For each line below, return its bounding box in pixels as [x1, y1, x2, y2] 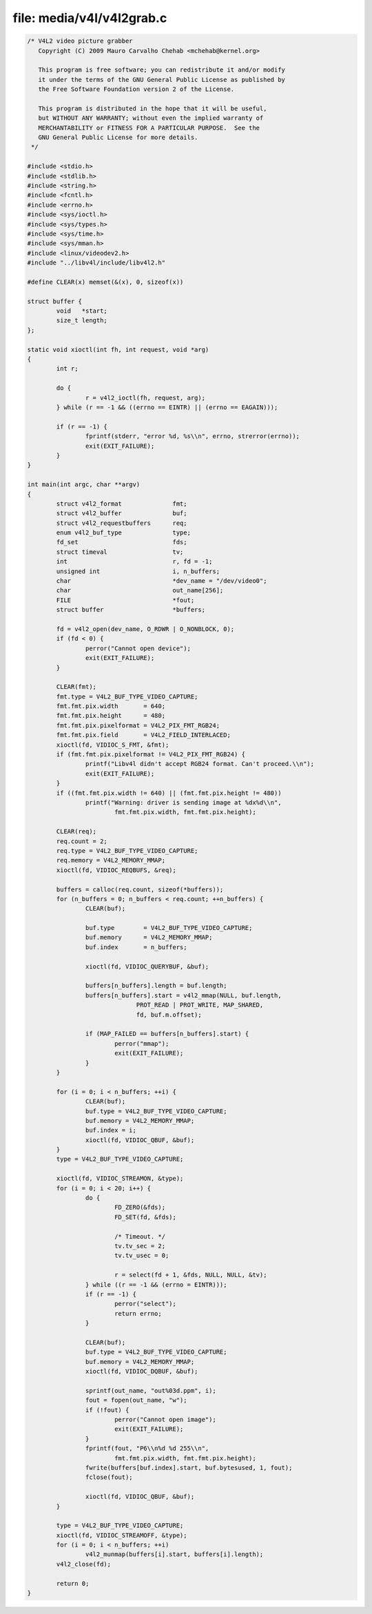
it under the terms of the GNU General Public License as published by [38, 76, 286, 83]
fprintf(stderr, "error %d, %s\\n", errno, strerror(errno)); [85, 433, 300, 440]
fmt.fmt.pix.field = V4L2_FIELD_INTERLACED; [56, 731, 231, 739]
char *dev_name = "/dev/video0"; [56, 577, 267, 585]
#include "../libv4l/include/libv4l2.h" [27, 259, 165, 267]
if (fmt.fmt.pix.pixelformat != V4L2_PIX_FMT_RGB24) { [56, 751, 246, 758]
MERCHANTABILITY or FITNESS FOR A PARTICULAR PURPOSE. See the [38, 124, 260, 132]
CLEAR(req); [56, 827, 96, 836]
